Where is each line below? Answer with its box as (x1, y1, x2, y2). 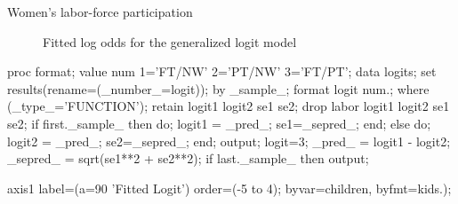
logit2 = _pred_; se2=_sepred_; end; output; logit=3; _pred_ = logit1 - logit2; (7, 131, 451, 150)
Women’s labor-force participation (7, 3, 193, 20)
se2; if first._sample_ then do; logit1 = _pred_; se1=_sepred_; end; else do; (7, 114, 431, 132)
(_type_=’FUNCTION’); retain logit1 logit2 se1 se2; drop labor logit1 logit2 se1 (7, 97, 450, 115)
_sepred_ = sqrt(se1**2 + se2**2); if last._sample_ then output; (7, 149, 369, 168)
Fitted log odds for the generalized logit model (43, 32, 297, 51)
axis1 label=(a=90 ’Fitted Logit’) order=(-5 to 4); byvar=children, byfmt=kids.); (7, 178, 452, 197)
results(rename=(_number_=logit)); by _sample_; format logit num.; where (7, 79, 430, 98)
